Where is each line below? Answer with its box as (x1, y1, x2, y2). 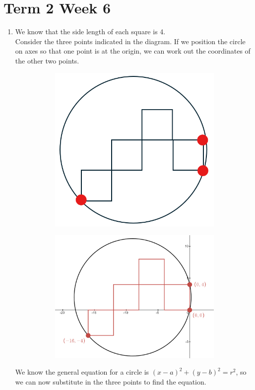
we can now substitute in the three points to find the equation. (15, 376, 206, 387)
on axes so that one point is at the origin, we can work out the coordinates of (15, 46, 251, 56)
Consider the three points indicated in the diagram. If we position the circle (15, 36, 246, 46)
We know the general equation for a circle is (15, 367, 149, 377)
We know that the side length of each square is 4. (15, 26, 166, 37)
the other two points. (15, 55, 79, 65)
